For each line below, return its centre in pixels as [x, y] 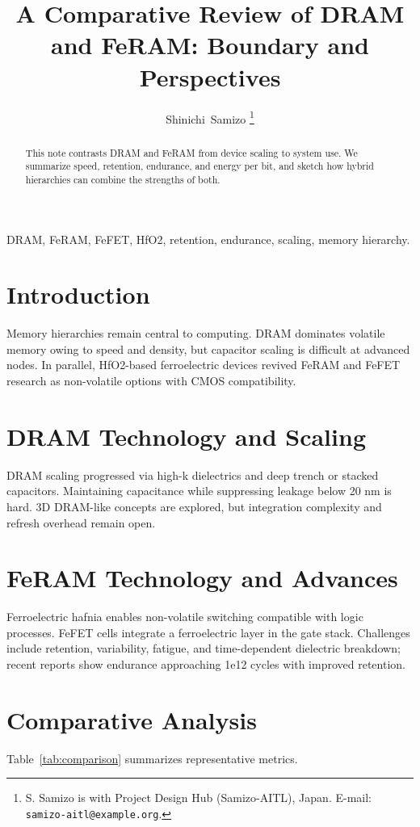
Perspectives [210, 76]
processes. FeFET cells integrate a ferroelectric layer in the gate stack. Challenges [208, 632]
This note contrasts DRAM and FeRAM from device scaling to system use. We [191, 152]
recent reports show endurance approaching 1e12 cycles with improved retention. [206, 664]
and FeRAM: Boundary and [210, 45]
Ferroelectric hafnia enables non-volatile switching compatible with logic [185, 617]
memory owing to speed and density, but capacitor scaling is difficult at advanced [208, 348]
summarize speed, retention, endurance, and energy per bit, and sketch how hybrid [199, 166]
